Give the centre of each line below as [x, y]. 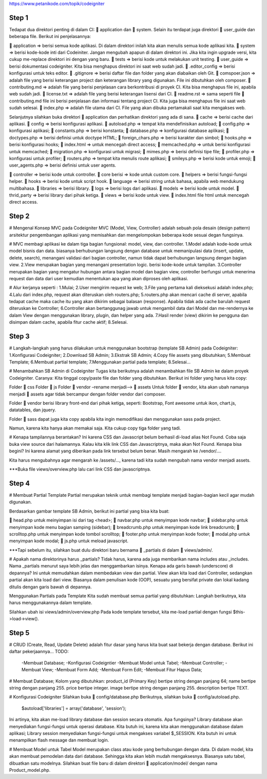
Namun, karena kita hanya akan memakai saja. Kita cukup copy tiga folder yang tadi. [95, 428]
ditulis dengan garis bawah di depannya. [50, 587]
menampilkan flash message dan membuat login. [59, 740]
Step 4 [20, 483]
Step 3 [19, 336]
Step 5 [19, 633]
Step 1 [19, 18]
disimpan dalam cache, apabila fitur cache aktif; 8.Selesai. [68, 322]
